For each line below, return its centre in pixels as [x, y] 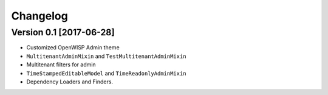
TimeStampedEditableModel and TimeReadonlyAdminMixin [106, 73]
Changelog [39, 16]
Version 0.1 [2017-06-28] [63, 32]
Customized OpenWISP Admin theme [73, 47]
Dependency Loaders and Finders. [70, 82]
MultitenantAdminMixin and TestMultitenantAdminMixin [106, 56]
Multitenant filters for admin [61, 65]
